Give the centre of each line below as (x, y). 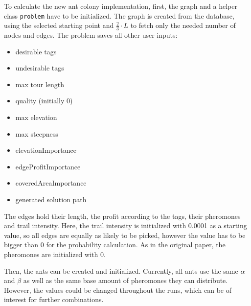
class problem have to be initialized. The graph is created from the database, (119, 15)
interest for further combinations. (54, 299)
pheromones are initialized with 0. (55, 254)
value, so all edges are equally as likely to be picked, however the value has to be (125, 235)
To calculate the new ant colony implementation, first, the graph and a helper (121, 6)
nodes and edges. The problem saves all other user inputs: (91, 35)
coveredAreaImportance (51, 183)
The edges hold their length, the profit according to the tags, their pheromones (122, 216)
